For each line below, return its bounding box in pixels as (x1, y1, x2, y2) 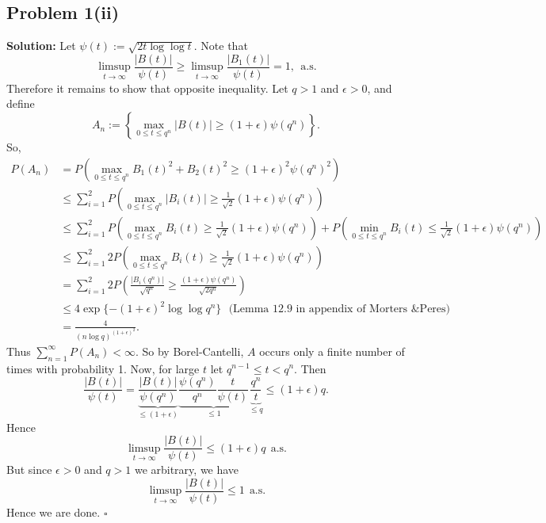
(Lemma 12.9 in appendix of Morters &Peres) (228, 303, 451, 315)
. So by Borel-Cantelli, (135, 342, 244, 359)
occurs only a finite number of (259, 342, 405, 359)
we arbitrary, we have (134, 461, 239, 478)
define (6, 95, 35, 112)
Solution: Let (6, 37, 76, 54)
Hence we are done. (6, 503, 101, 520)
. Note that (193, 37, 248, 54)
